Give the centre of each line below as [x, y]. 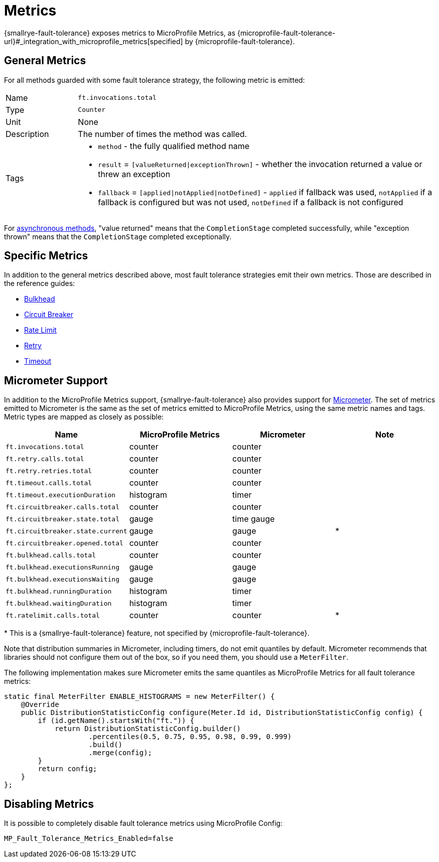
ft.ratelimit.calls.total [53, 615]
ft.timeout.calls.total [49, 483]
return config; [67, 769]
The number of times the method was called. [163, 134]
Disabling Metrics [49, 804]
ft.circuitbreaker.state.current [66, 531]
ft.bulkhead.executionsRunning [62, 567]
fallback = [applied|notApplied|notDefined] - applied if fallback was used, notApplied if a [265, 192]
